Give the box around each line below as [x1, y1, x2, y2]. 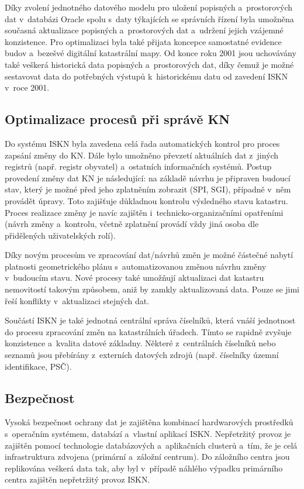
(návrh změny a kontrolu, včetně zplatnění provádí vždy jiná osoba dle [5, 218, 259, 230]
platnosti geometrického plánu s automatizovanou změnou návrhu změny [5, 260, 267, 272]
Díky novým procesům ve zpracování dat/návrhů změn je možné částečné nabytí [5, 249, 293, 261]
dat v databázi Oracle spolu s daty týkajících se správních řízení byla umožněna [5, 12, 294, 25]
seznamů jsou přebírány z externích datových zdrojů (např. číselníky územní [5, 349, 279, 361]
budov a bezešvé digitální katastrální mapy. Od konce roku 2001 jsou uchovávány [5, 47, 296, 59]
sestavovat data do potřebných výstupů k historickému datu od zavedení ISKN [5, 70, 288, 82]
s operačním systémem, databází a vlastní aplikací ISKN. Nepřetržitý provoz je [5, 428, 291, 440]
